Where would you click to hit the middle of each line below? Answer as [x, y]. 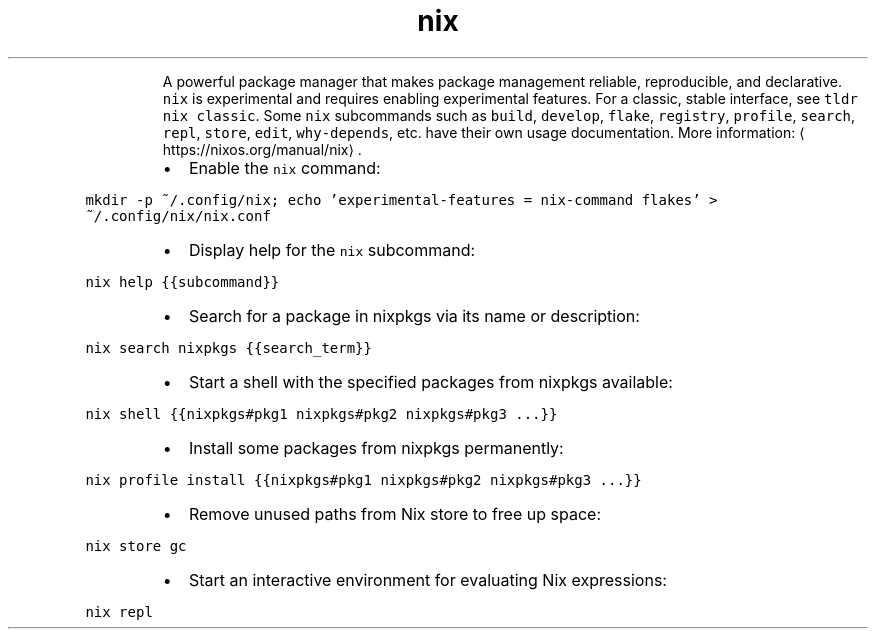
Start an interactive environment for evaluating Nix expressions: [427, 579]
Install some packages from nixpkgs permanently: [376, 447]
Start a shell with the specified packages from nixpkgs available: [430, 381]
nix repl [119, 611]
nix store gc [136, 545]
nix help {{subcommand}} [182, 281]
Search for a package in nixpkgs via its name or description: [414, 315]
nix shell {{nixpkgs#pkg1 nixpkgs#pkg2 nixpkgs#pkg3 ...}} [321, 413]
